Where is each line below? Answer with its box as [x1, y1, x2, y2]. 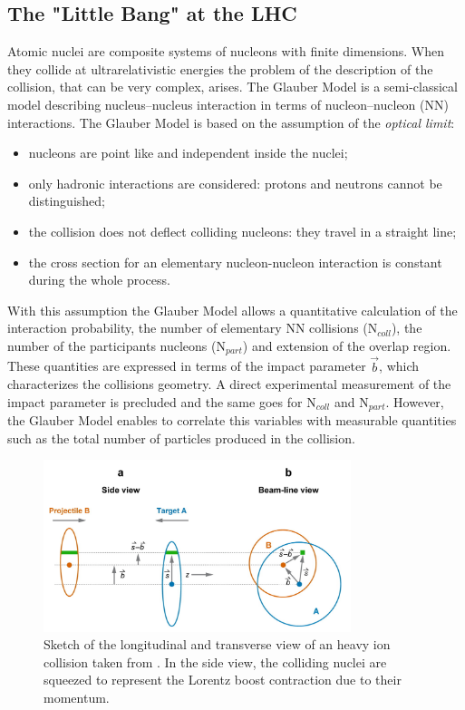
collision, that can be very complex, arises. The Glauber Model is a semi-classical [7, 77, 458, 96]
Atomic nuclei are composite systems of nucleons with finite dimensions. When [7, 42, 444, 61]
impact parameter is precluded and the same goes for [7, 392, 303, 411]
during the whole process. [28, 270, 170, 289]
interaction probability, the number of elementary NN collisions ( [7, 318, 368, 337]
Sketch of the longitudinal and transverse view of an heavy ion [44, 635, 391, 654]
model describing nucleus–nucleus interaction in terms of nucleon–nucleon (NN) [7, 94, 449, 113]
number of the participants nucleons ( [7, 336, 217, 355]
